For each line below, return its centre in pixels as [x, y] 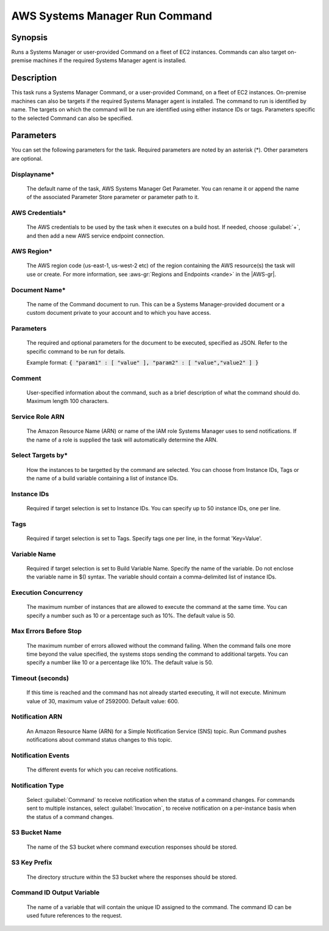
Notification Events [41, 755]
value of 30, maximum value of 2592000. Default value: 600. [103, 701]
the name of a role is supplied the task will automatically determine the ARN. [122, 440]
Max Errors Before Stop [47, 631]
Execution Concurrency [47, 592]
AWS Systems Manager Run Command [112, 16]
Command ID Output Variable [55, 893]
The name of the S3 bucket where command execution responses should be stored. [132, 847]
